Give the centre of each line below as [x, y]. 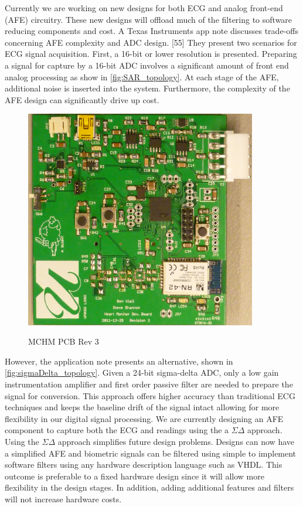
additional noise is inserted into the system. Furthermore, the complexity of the [147, 88]
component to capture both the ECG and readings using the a [117, 430]
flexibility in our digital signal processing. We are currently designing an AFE [144, 418]
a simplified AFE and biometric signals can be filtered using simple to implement [151, 453]
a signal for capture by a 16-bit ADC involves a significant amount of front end [147, 65]
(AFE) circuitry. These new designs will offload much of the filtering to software [149, 19]
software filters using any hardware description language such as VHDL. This [144, 465]
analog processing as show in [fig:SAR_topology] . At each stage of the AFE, [142, 76]
